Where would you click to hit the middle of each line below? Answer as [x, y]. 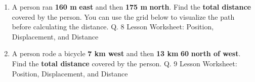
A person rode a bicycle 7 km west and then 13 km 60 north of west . [126, 53]
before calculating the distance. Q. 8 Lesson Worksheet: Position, [113, 27]
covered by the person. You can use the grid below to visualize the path [123, 16]
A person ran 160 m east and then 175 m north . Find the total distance [131, 7]
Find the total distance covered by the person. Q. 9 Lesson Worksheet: [124, 63]
